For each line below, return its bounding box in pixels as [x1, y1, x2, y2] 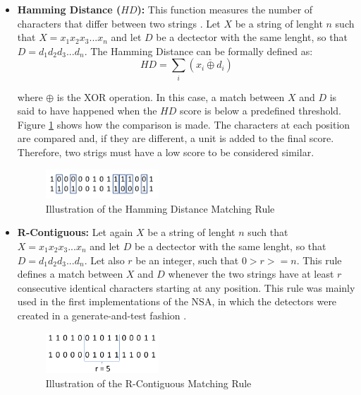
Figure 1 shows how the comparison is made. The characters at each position [17, 117, 350, 131]
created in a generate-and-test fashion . [17, 307, 187, 322]
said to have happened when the [17, 103, 157, 118]
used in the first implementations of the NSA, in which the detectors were [17, 294, 337, 309]
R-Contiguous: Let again [17, 225, 133, 240]
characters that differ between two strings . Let [17, 16, 221, 30]
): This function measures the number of [137, 2, 313, 16]
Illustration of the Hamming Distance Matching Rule [45, 201, 275, 216]
